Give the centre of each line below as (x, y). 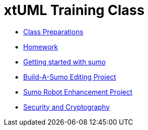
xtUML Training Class (74, 10)
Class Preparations (53, 32)
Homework (41, 47)
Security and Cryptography (67, 107)
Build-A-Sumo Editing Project (70, 77)
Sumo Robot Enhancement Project (78, 92)
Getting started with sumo (65, 62)
